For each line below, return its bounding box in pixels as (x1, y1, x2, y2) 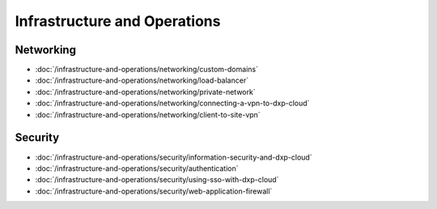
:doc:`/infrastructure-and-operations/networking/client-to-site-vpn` (35, 109, 261, 119)
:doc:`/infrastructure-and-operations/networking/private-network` (35, 87, 256, 96)
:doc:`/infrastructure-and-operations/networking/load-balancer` (35, 75, 249, 85)
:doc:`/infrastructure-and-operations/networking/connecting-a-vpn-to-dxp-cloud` (35, 98, 310, 109)
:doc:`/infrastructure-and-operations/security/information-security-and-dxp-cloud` (35, 152, 312, 162)
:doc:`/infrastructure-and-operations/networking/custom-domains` (35, 65, 259, 75)
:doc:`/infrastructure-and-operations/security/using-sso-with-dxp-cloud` (35, 175, 279, 185)
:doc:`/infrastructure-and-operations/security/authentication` (35, 163, 239, 173)
